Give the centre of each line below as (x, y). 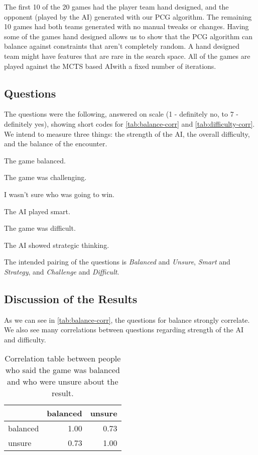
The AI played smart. (37, 211)
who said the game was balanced (62, 370)
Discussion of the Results (71, 298)
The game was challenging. (45, 177)
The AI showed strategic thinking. (57, 245)
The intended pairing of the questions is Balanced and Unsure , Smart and (117, 262)
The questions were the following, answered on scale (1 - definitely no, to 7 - (121, 114)
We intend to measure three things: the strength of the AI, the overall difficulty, (127, 133)
